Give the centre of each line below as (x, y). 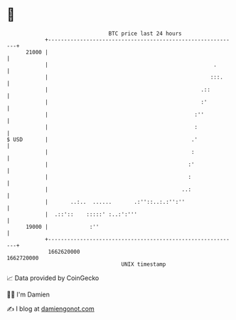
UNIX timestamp (144, 264)
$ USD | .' (102, 139)
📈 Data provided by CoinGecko (53, 278)
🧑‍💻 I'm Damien (28, 294)
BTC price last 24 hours (145, 33)
